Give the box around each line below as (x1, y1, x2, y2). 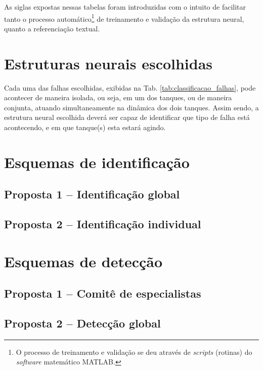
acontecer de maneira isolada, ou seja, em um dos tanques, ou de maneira (4, 92, 232, 103)
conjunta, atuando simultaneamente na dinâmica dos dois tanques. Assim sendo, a (4, 102, 259, 112)
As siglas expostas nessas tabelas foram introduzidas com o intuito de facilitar (4, 2, 246, 12)
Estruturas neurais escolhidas (4, 53, 213, 73)
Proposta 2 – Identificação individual (4, 216, 201, 232)
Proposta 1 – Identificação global (4, 186, 180, 202)
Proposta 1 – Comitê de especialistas (4, 285, 201, 301)
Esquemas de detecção (4, 251, 163, 271)
